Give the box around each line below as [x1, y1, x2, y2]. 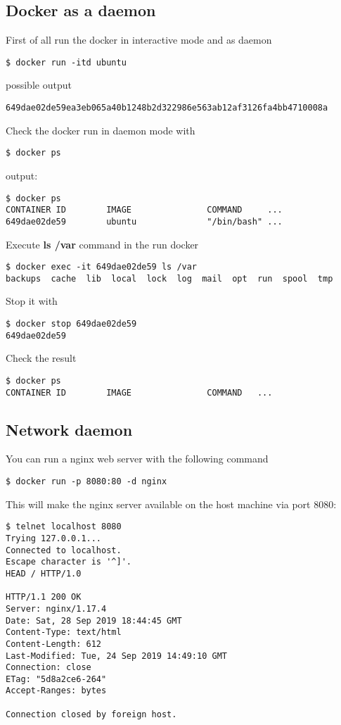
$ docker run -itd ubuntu [6, 57, 127, 68]
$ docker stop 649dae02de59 [6, 319, 137, 329]
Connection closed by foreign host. [6, 709, 177, 719]
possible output [6, 77, 72, 92]
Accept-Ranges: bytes [6, 686, 107, 696]
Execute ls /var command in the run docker [6, 237, 199, 251]
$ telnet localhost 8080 [6, 522, 122, 532]
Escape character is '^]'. [6, 557, 131, 567]
